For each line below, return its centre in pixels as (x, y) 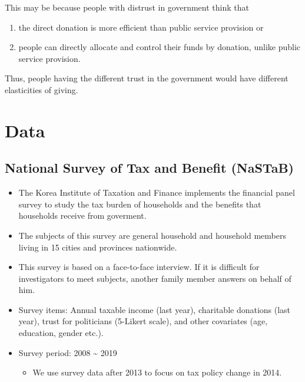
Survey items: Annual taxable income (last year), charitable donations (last (155, 309)
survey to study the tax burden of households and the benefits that (140, 204)
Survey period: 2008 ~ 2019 (68, 352)
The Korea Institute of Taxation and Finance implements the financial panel (157, 192)
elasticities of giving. (42, 89)
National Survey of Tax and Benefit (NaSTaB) (149, 168)
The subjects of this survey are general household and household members (152, 235)
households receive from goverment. (82, 215)
